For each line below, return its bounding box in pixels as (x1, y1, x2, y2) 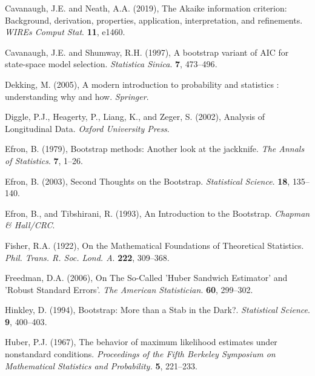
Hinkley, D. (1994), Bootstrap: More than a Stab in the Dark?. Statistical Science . (5, 303, 310, 316)
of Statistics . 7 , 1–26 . (5, 154, 84, 167)
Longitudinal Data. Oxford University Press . (5, 122, 170, 134)
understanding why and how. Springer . (5, 90, 149, 102)
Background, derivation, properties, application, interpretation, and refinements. (5, 13, 303, 26)
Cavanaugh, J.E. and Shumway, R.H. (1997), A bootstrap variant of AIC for (5, 45, 289, 58)
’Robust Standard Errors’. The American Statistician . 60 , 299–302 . (5, 283, 253, 295)
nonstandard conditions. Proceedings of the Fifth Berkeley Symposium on (5, 348, 276, 360)
